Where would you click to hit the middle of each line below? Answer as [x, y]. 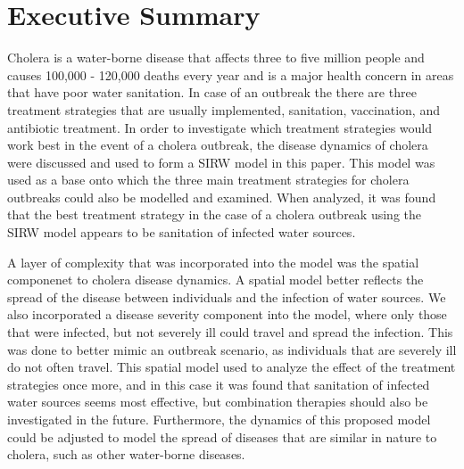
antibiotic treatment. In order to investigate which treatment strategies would [220, 127]
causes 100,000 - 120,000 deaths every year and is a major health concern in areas [231, 74]
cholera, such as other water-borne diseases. [126, 454]
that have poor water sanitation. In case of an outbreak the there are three [212, 92]
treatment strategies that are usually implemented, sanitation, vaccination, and [224, 109]
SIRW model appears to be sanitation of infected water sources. [182, 232]
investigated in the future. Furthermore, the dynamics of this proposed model [219, 419]
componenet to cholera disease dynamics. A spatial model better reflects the [215, 280]
